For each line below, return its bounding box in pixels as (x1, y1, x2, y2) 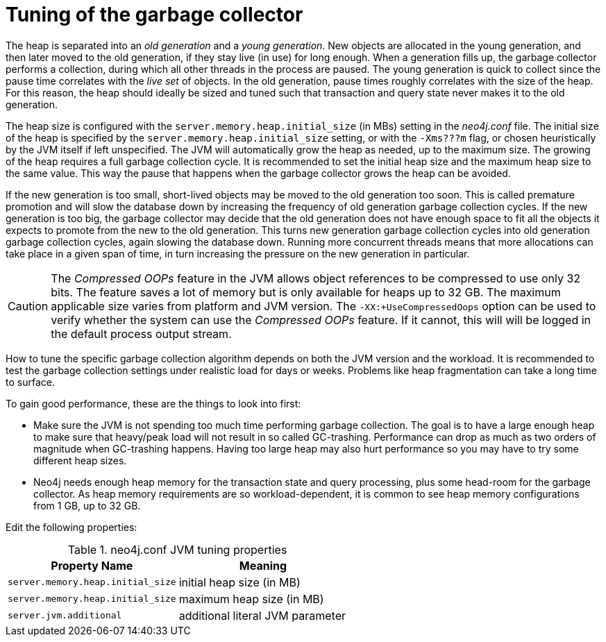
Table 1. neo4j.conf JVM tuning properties (67, 542, 287, 557)
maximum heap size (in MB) (178, 591, 324, 606)
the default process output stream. (51, 326, 232, 341)
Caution (8, 298, 49, 313)
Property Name (51, 558, 133, 573)
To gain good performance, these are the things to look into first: (6, 397, 301, 409)
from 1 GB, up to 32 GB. (33, 499, 141, 512)
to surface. (6, 375, 55, 388)
